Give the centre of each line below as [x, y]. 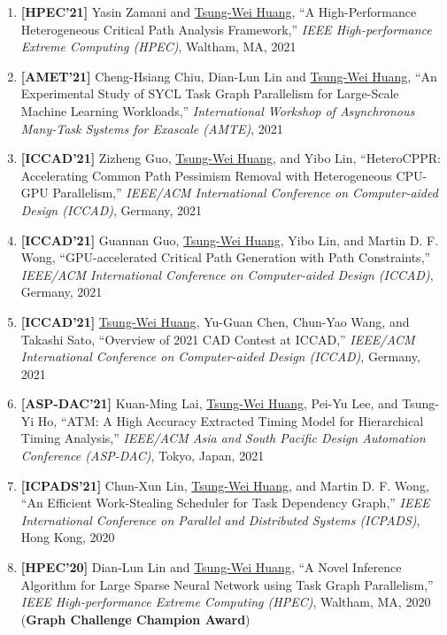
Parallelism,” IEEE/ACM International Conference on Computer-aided [245, 193]
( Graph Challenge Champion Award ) [135, 619]
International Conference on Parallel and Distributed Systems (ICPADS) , [220, 519]
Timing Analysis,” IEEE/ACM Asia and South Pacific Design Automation [223, 438]
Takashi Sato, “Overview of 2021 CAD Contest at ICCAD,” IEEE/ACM [218, 339]
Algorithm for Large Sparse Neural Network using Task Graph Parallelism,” [227, 584]
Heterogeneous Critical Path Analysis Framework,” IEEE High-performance [226, 29]
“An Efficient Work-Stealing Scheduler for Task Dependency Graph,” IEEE [225, 503]
